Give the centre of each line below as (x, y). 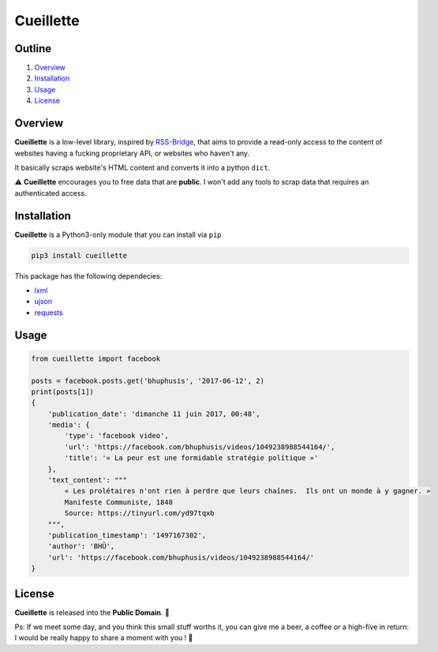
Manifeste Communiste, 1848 (119, 502)
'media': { (69, 425)
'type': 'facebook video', (116, 436)
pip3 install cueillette (79, 255)
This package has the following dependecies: (88, 275)
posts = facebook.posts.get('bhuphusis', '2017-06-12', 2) (148, 380)
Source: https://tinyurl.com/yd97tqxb (139, 513)
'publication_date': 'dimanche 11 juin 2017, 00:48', (154, 414)
